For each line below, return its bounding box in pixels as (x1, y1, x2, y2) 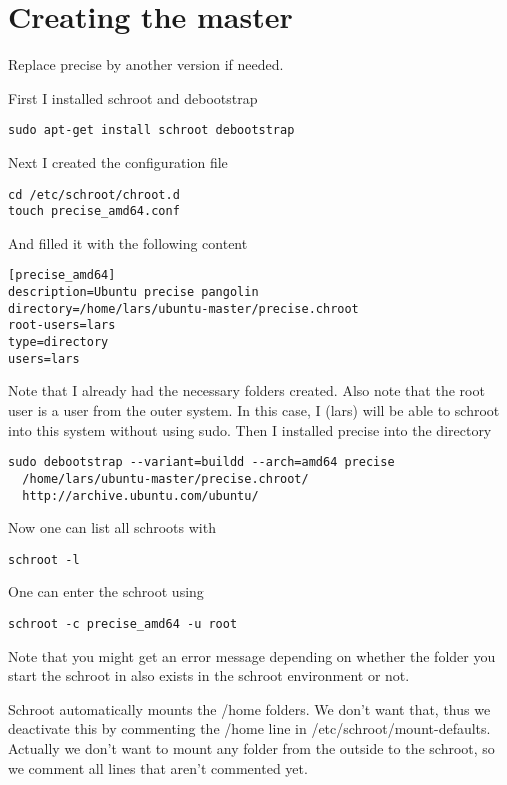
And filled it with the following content (8, 232, 248, 253)
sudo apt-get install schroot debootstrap (8, 123, 295, 138)
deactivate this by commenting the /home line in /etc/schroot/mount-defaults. (8, 718, 491, 739)
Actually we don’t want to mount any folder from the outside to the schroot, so (8, 738, 495, 759)
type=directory (8, 335, 109, 350)
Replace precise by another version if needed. (8, 54, 284, 75)
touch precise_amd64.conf (8, 204, 180, 219)
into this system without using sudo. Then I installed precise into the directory (8, 419, 492, 440)
